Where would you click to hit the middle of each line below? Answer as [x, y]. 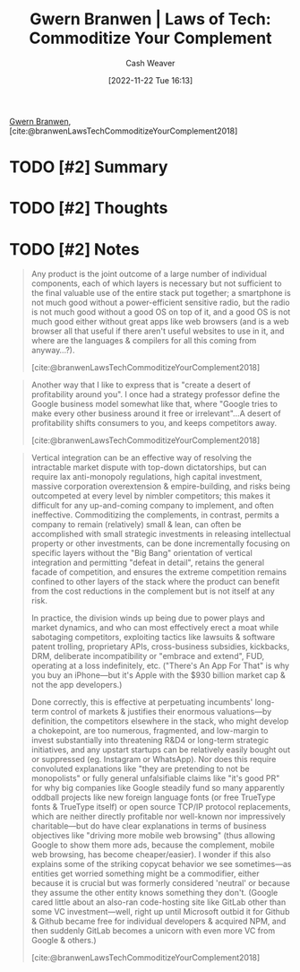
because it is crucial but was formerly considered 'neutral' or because [161, 883]
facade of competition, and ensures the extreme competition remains [159, 572]
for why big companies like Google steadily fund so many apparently [158, 788]
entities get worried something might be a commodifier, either [145, 873]
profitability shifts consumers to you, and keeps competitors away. [154, 423]
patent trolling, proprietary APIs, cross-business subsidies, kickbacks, [160, 647]
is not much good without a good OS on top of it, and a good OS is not [161, 312]
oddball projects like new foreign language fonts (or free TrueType [153, 797]
